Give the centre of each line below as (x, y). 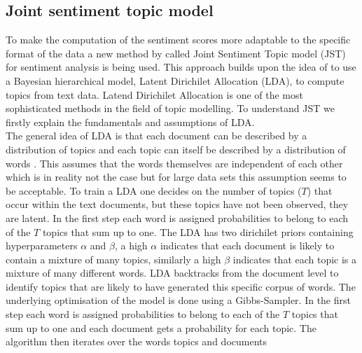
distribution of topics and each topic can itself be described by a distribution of (176, 149)
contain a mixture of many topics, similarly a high (113, 259)
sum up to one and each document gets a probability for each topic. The (161, 327)
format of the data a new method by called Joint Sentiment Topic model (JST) (176, 53)
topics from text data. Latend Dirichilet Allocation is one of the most (154, 94)
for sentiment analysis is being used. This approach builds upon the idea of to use (181, 67)
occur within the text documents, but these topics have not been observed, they (177, 204)
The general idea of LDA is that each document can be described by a (156, 136)
